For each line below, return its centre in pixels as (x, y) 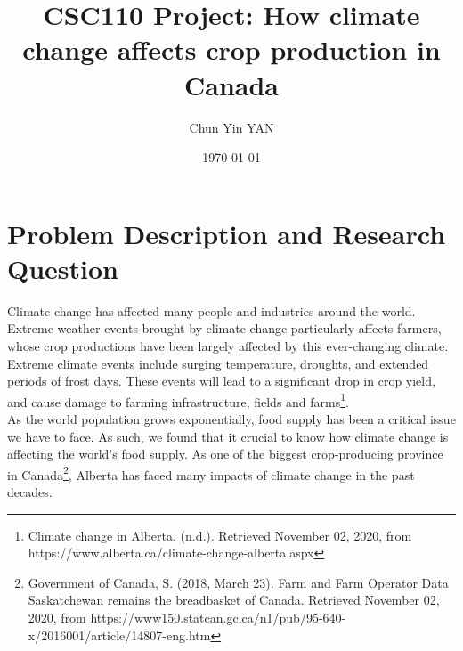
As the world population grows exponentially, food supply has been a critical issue (231, 419)
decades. (30, 492)
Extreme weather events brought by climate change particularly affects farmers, (224, 328)
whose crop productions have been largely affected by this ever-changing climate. (228, 346)
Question (63, 268)
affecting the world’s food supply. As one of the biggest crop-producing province (225, 454)
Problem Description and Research (227, 233)
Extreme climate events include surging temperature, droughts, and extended (218, 363)
